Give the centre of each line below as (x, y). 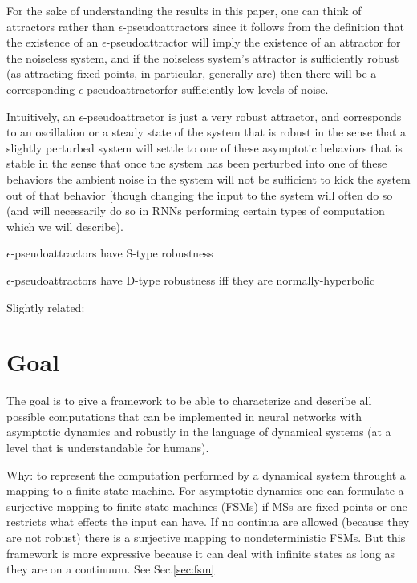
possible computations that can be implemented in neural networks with (184, 416)
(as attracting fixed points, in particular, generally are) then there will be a (192, 73)
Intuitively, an (41, 116)
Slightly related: (46, 307)
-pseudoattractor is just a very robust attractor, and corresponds (242, 116)
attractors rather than (61, 26)
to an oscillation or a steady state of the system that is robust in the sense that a (206, 132)
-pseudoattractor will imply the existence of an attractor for (253, 42)
